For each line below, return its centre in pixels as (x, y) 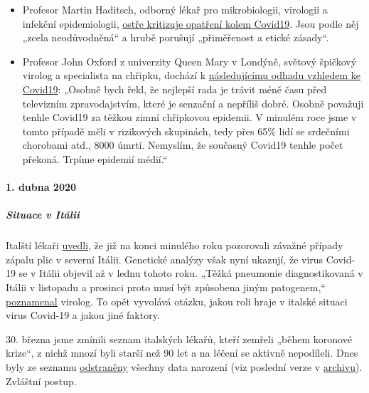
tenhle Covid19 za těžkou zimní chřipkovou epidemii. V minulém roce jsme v (189, 117)
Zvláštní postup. (41, 381)
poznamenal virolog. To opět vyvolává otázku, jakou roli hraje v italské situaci (177, 301)
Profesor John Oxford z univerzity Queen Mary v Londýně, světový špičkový (189, 61)
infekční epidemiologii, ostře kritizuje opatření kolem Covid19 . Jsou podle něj (191, 23)
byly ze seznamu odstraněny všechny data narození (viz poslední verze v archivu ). (184, 367)
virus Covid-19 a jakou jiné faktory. (83, 315)
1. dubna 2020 (41, 187)
